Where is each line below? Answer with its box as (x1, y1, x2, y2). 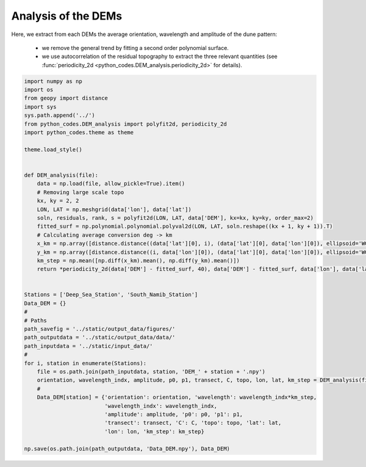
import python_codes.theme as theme (24, 129, 134, 136)
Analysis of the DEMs (11, 9, 122, 23)
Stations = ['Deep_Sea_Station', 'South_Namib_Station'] (24, 291, 198, 299)
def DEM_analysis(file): (24, 172, 99, 178)
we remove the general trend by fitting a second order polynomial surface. (41, 44, 229, 51)
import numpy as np (24, 78, 82, 85)
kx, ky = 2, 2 (37, 197, 79, 205)
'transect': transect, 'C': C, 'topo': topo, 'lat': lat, (104, 419, 282, 427)
